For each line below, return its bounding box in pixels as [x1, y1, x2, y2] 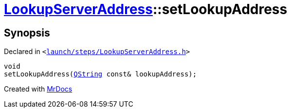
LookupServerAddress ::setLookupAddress [4, 1, 288, 18]
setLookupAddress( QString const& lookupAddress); [4, 70, 197, 78]
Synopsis [4, 26, 50, 39]
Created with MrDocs [4, 85, 73, 93]
